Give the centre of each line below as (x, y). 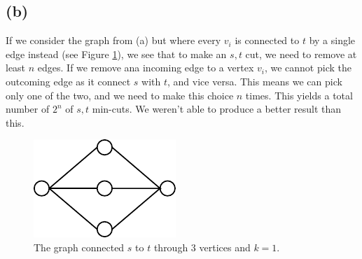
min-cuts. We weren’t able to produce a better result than (217, 109)
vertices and (225, 247)
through (171, 247)
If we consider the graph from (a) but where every (113, 40)
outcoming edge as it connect (68, 81)
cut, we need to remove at (301, 54)
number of (28, 109)
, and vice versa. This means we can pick (255, 81)
